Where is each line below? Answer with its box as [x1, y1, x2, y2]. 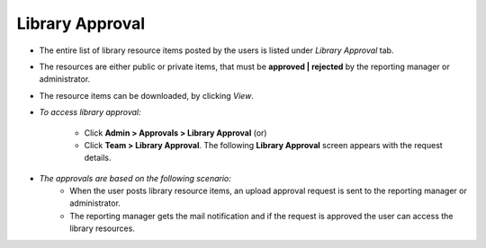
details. [84, 153, 112, 164]
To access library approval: [39, 107, 141, 118]
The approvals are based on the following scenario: [39, 173, 231, 183]
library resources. [69, 223, 135, 234]
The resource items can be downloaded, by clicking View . [39, 90, 254, 101]
